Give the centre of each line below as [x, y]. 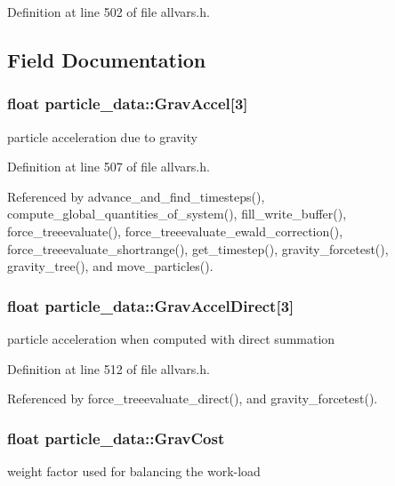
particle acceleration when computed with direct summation [171, 338]
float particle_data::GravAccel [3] [128, 104]
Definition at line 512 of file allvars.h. [109, 368]
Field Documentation [107, 59]
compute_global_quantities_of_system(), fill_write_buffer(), [177, 214]
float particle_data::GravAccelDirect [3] [151, 305]
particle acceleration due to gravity [103, 136]
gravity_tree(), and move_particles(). [110, 266]
